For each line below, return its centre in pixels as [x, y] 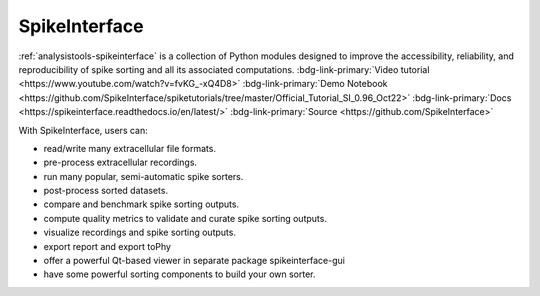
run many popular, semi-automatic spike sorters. [143, 176]
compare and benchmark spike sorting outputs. [141, 204]
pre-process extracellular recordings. [120, 162]
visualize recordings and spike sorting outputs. [140, 232]
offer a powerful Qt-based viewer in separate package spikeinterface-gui [194, 261]
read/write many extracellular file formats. [130, 148]
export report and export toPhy [107, 246]
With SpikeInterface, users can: [83, 130]
